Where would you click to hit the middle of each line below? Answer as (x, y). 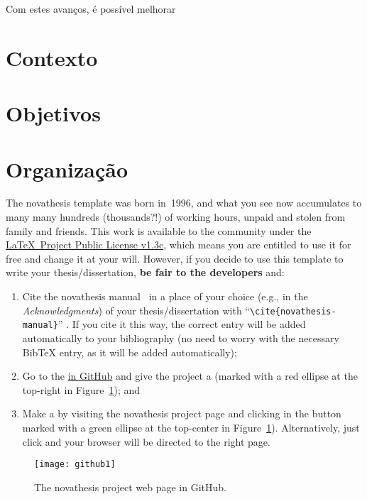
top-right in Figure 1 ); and (81, 389)
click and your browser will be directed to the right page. (146, 441)
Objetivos (53, 113)
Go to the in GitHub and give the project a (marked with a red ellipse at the (190, 376)
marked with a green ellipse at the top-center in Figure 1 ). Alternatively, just (191, 427)
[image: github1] (75, 465)
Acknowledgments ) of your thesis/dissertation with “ (136, 310)
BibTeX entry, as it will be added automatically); (130, 352)
